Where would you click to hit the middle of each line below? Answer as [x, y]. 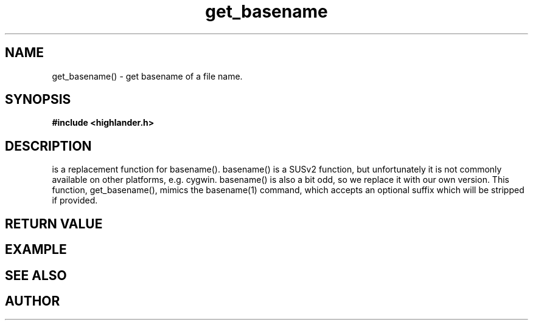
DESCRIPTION [48, 146]
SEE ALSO [36, 275]
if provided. [75, 200]
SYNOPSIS [38, 100]
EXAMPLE [36, 250]
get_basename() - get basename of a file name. [147, 76]
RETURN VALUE [54, 224]
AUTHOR [33, 301]
